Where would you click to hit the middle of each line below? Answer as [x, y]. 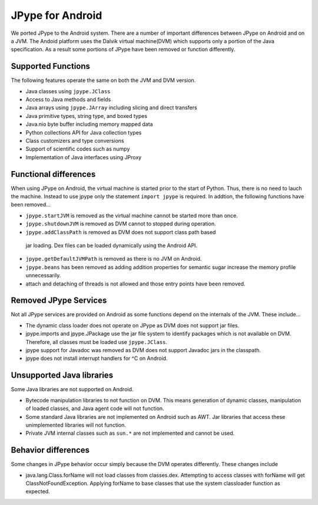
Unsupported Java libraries [62, 376]
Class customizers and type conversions [75, 140]
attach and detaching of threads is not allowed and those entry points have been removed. [135, 284]
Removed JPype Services [59, 301]
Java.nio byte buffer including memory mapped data [89, 124]
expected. [38, 491]
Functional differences [53, 174]
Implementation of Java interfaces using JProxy [84, 157]
